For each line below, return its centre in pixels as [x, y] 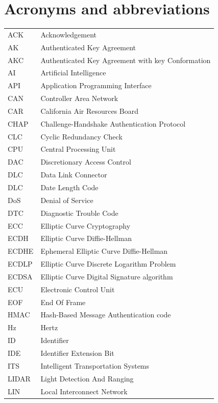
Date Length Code [69, 187]
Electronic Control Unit [78, 289]
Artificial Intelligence [73, 73]
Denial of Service [67, 200]
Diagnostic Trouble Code [79, 213]
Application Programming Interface [96, 85]
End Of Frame [63, 302]
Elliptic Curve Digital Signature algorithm [107, 276]
